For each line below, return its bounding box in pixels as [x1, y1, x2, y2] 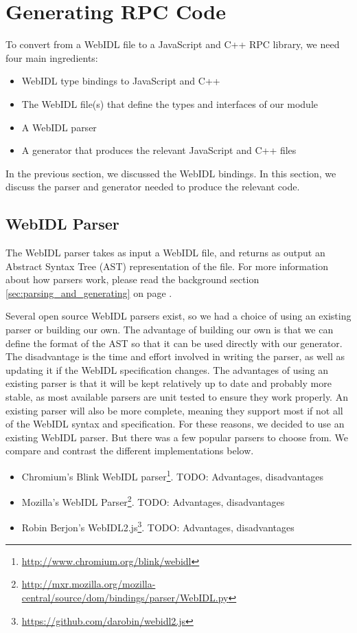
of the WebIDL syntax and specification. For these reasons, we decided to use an [5, 417, 345, 431]
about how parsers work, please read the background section [5, 272, 260, 287]
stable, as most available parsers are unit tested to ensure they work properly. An [5, 390, 348, 404]
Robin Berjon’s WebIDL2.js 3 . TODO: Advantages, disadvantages [21, 518, 295, 535]
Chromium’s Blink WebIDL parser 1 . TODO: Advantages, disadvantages [21, 467, 323, 483]
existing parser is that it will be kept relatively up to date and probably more [5, 376, 332, 390]
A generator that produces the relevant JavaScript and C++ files [21, 143, 297, 157]
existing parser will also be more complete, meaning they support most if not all [5, 403, 343, 417]
